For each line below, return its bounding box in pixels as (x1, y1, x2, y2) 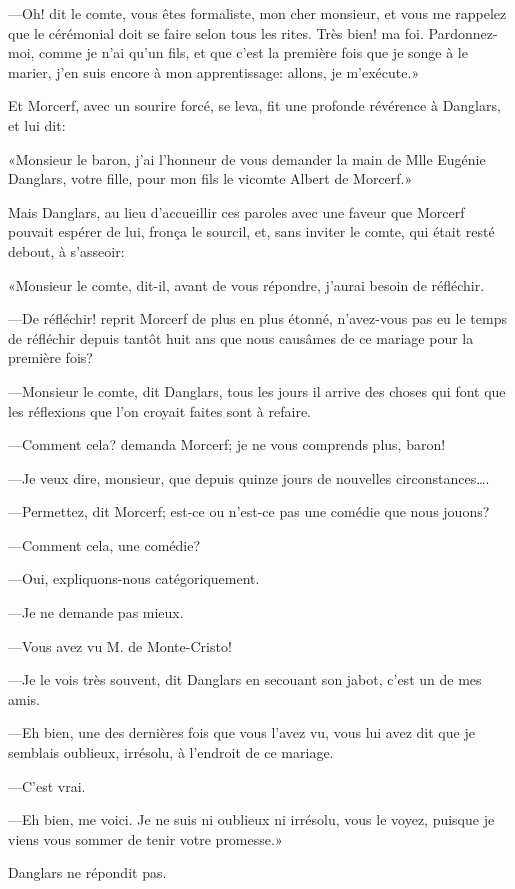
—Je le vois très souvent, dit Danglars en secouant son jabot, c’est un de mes (8, 669, 482, 690)
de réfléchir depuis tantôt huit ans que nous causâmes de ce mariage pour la (8, 327, 474, 348)
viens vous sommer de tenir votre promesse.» (8, 828, 283, 849)
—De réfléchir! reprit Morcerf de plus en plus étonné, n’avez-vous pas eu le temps (8, 308, 507, 329)
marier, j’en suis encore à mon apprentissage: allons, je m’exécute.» (8, 61, 420, 82)
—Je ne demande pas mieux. (8, 602, 184, 623)
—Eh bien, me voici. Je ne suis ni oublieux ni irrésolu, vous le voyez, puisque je (8, 809, 495, 830)
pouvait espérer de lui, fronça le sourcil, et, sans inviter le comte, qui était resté (8, 221, 495, 242)
